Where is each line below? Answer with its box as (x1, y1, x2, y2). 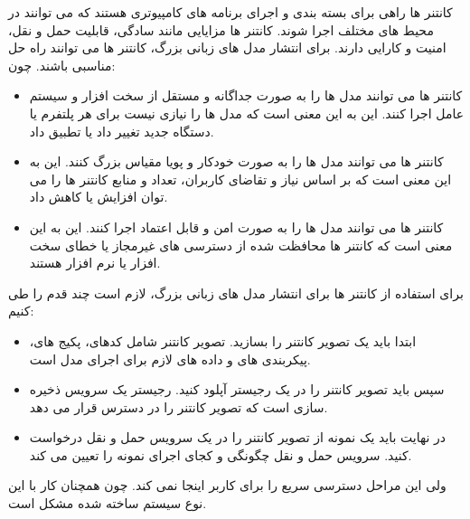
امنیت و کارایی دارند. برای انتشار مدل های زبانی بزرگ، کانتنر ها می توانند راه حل (8, 38, 446, 57)
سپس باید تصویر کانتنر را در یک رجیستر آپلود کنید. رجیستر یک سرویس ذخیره (29, 380, 445, 399)
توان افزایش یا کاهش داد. (29, 187, 168, 206)
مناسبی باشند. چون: (8, 55, 116, 74)
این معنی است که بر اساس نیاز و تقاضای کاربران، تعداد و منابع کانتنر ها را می (29, 169, 452, 188)
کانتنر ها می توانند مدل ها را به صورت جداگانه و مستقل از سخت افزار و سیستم (29, 86, 463, 105)
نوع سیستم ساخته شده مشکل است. (8, 494, 207, 513)
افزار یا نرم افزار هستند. (29, 253, 161, 272)
